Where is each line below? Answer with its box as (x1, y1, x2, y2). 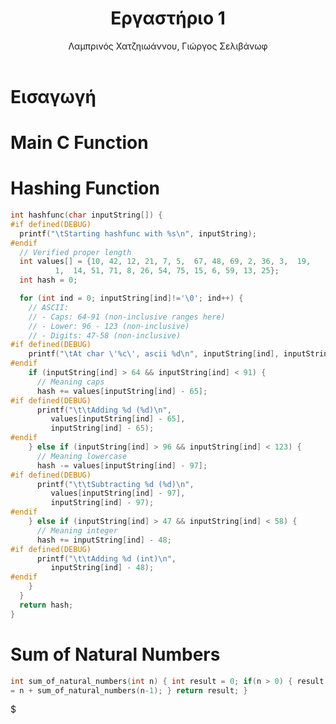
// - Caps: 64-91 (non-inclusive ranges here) (28, 312, 226, 322)
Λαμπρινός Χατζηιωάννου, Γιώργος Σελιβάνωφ (68, 40, 268, 52)
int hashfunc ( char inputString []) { (10, 210, 163, 221)
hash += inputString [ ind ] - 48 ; (36, 535, 172, 545)
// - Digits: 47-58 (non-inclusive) (28, 330, 182, 341)
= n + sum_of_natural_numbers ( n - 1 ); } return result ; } (10, 685, 248, 696)
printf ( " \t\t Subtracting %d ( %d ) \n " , (36, 479, 195, 489)
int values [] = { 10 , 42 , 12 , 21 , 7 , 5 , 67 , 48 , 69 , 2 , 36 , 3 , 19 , (19, 257, 312, 267)
